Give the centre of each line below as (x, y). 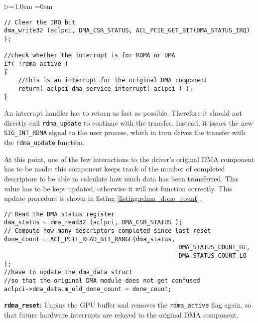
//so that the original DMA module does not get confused (102, 280)
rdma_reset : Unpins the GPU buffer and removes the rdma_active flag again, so (128, 305)
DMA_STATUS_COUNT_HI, (214, 247)
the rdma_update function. (44, 142)
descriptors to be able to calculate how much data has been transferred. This (122, 178)
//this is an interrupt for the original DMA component (113, 81)
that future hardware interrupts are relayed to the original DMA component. (121, 314)
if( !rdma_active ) (36, 64)
